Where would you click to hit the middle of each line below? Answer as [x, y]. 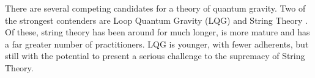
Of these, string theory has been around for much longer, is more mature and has [157, 32]
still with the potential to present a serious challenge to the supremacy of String [155, 56]
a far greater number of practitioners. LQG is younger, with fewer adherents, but [157, 44]
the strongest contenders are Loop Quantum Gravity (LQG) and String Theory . [156, 20]
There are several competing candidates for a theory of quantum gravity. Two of [155, 8]
